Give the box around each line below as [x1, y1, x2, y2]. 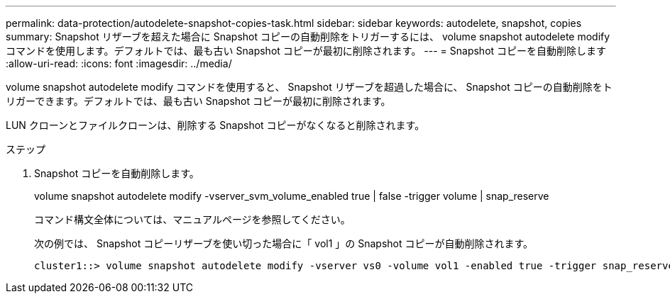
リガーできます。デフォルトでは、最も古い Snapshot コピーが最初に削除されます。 [6, 95, 391, 107]
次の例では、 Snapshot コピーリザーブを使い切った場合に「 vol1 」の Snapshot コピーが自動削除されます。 [34, 237, 534, 249]
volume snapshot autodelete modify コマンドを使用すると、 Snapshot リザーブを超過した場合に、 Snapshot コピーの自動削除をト [6, 81, 613, 93]
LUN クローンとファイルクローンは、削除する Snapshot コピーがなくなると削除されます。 [6, 119, 425, 131]
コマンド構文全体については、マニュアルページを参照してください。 [34, 213, 351, 225]
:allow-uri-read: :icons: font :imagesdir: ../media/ [6, 57, 232, 69]
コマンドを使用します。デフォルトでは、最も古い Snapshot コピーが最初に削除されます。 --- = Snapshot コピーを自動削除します [6, 45, 607, 57]
